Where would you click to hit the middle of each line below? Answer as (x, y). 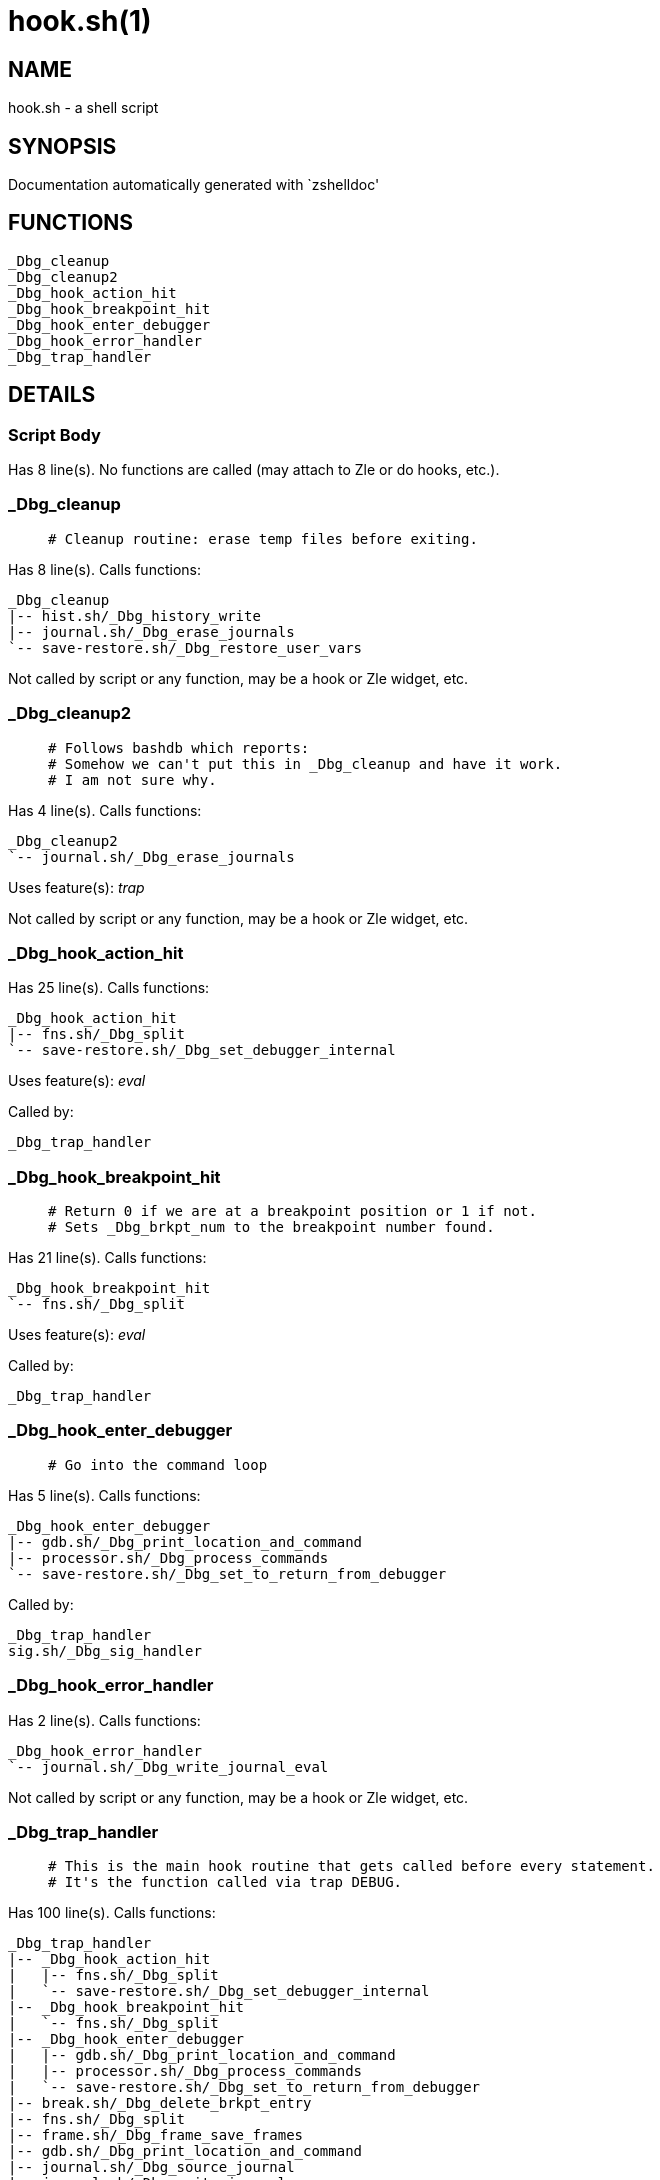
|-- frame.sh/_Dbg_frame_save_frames (156, 2135)
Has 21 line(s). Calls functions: (107, 1258)
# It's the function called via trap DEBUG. (225, 1882)
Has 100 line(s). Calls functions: (112, 1913)
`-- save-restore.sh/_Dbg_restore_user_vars (185, 647)
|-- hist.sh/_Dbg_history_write (134, 615)
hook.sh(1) (80, 21)
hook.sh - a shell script (83, 108)
